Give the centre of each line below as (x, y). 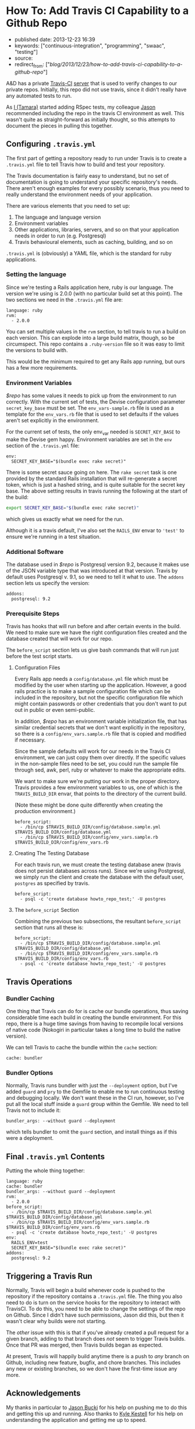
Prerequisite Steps (33, 614)
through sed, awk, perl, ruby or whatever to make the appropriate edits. (100, 770)
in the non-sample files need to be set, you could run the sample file (96, 764)
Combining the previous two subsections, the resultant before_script (98, 921)
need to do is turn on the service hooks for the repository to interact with (93, 1303)
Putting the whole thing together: (46, 1170)
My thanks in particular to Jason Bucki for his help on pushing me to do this (97, 1407)
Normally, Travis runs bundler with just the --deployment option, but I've (92, 1086)
